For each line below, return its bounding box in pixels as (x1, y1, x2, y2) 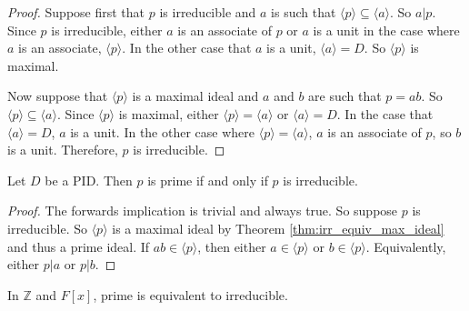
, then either (197, 236, 266, 256)
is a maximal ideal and (132, 86, 259, 105)
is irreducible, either (51, 20, 163, 39)
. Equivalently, (365, 236, 446, 256)
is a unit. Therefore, (7, 140, 118, 159)
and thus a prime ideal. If (7, 236, 150, 256)
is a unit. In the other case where (70, 122, 255, 141)
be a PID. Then (45, 170, 133, 189)
